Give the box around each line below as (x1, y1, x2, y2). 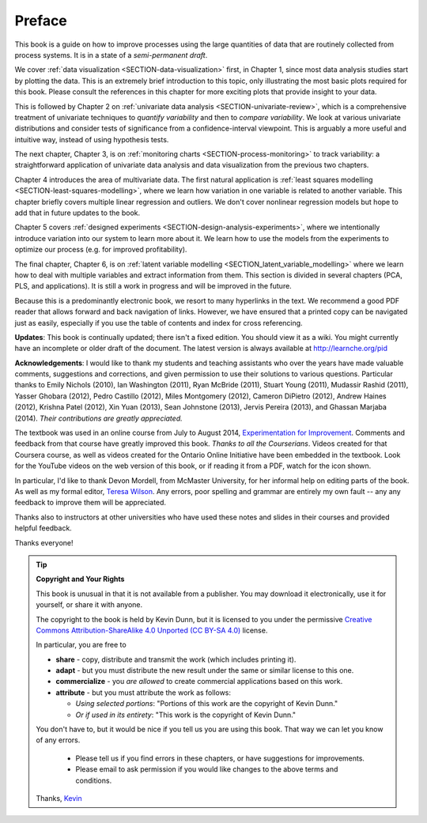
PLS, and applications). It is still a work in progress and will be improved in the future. (14, 281, 292, 291)
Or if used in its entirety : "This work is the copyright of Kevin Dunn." (75, 710, 297, 719)
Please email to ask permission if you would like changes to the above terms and (75, 764, 338, 774)
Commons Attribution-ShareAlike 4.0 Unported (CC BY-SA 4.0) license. (36, 625, 268, 635)
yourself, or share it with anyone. (36, 600, 143, 610)
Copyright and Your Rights (36, 574, 125, 584)
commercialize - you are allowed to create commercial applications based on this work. (55, 677, 343, 686)
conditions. (75, 776, 112, 785)
